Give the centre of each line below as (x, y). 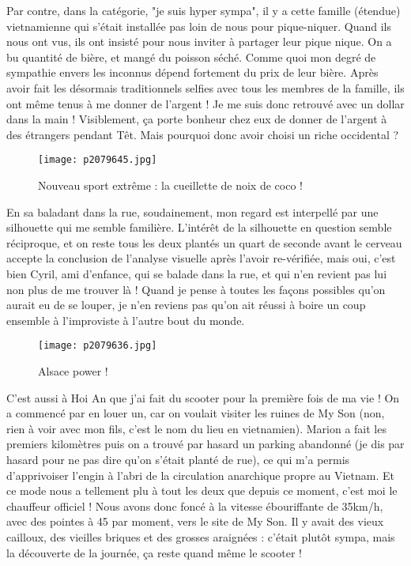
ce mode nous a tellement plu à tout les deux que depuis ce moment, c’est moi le (202, 491)
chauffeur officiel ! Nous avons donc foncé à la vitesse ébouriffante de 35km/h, (195, 506)
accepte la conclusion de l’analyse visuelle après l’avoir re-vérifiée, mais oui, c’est (201, 258)
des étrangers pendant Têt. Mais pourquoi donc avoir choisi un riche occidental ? (203, 134)
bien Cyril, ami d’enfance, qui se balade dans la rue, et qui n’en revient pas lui (197, 273)
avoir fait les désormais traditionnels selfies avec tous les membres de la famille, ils (205, 87)
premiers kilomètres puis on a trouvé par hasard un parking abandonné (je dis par (205, 444)
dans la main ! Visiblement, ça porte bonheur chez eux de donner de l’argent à (197, 119)
